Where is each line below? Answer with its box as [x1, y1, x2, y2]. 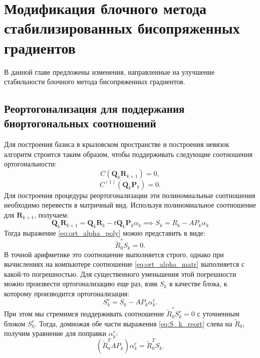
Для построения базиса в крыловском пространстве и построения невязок [4, 139, 229, 149]
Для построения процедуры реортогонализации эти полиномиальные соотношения [4, 190, 255, 200]
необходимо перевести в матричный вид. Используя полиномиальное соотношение [4, 200, 256, 210]
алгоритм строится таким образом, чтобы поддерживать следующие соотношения [4, 148, 253, 159]
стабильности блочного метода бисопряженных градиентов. [4, 76, 185, 87]
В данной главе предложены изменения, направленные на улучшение [4, 66, 215, 77]
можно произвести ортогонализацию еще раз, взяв [4, 278, 158, 289]
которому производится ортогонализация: [4, 288, 130, 299]
